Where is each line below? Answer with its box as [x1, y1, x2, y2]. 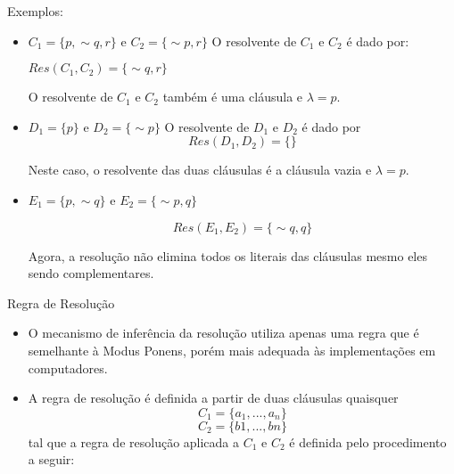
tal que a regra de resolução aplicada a [28, 432, 240, 451]
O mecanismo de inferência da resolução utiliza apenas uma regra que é [28, 323, 419, 342]
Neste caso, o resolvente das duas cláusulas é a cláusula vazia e [28, 160, 372, 179]
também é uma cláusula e [162, 87, 303, 106]
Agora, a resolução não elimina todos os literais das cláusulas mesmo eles [28, 246, 427, 265]
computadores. [28, 358, 108, 377]
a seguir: [28, 450, 75, 469]
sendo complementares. [28, 264, 154, 282]
